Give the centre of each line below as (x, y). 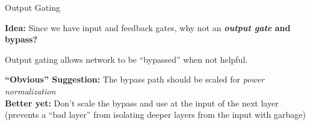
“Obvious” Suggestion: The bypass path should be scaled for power (135, 79)
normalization (30, 91)
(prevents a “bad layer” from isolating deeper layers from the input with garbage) (155, 115)
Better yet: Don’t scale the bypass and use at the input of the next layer (142, 103)
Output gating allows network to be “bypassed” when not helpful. (126, 59)
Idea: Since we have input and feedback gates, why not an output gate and (148, 27)
